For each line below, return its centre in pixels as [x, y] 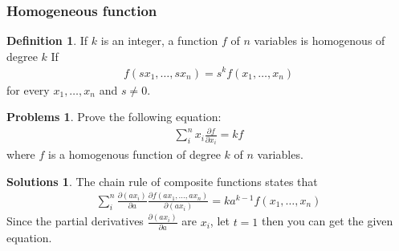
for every [28, 89]
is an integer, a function [159, 40]
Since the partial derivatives [75, 221]
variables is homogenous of [320, 40]
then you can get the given [328, 221]
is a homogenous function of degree [134, 154]
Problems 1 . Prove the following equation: [114, 117]
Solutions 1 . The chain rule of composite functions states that [162, 181]
